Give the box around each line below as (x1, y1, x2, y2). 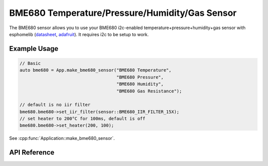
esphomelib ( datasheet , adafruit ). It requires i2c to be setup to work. (9, 31, 149, 37)
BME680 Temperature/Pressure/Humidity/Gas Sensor (9, 7, 237, 18)
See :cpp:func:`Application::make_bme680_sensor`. (9, 135, 115, 141)
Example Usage (9, 44, 59, 53)
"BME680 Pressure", (116, 74, 164, 80)
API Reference (9, 148, 55, 157)
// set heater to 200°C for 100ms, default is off (19, 116, 146, 122)
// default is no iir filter (19, 102, 91, 108)
